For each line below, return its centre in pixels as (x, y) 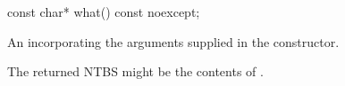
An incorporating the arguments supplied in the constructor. (173, 41)
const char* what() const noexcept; (104, 12)
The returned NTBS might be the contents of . (135, 71)
